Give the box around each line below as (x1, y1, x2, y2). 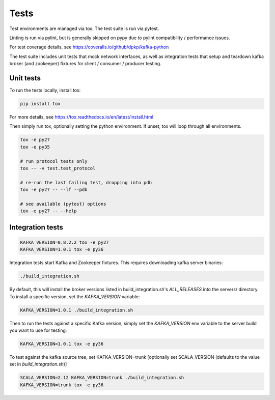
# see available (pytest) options (20, 201, 106, 207)
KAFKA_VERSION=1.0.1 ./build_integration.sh (20, 307, 133, 313)
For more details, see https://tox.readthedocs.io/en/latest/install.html (9, 113, 154, 120)
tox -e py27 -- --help (20, 208, 77, 214)
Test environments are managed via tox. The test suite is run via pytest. (9, 25, 159, 32)
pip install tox (20, 101, 61, 106)
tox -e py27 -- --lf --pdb (20, 187, 88, 193)
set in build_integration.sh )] (9, 361, 67, 367)
